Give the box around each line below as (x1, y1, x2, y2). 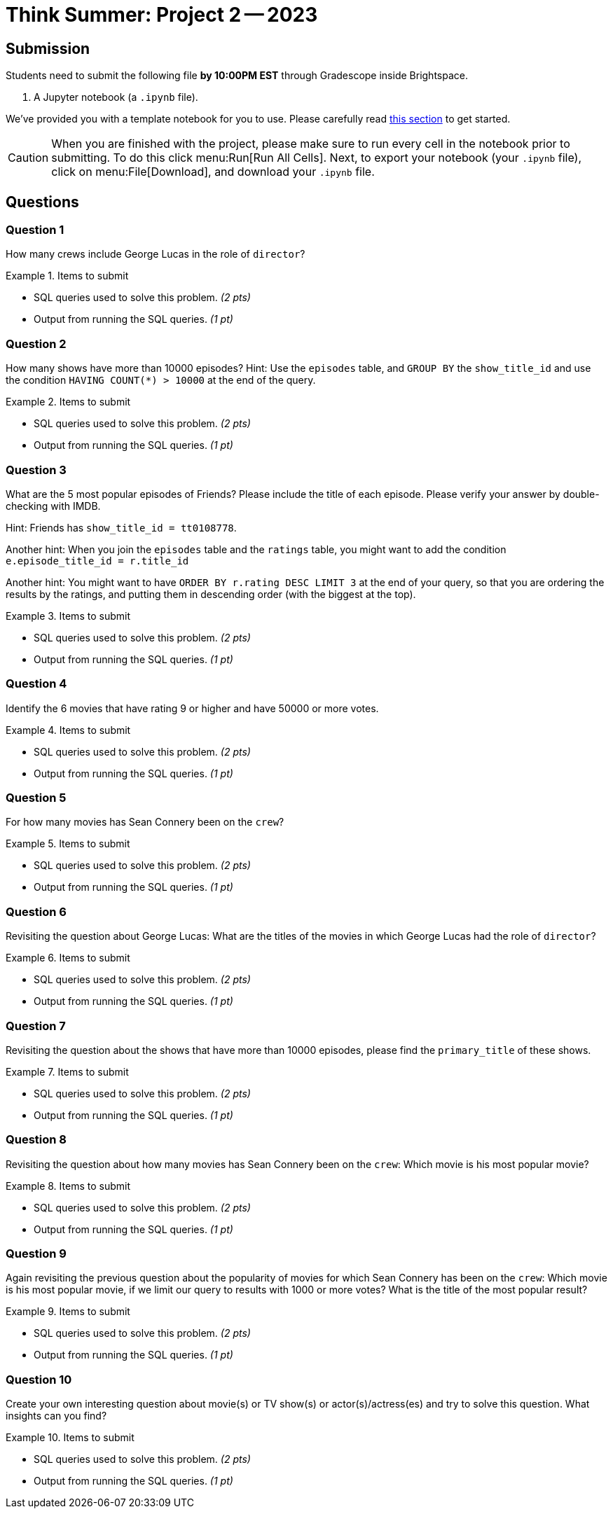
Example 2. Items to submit (6, 396, 131, 408)
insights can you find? (6, 1410, 107, 1422)
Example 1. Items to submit (6, 270, 129, 282)
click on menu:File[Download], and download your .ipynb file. (51, 165, 375, 179)
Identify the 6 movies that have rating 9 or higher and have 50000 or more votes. (6, 702, 379, 714)
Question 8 (6, 1132, 67, 1147)
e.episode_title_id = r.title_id (6, 555, 189, 567)
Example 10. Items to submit (6, 1431, 135, 1444)
